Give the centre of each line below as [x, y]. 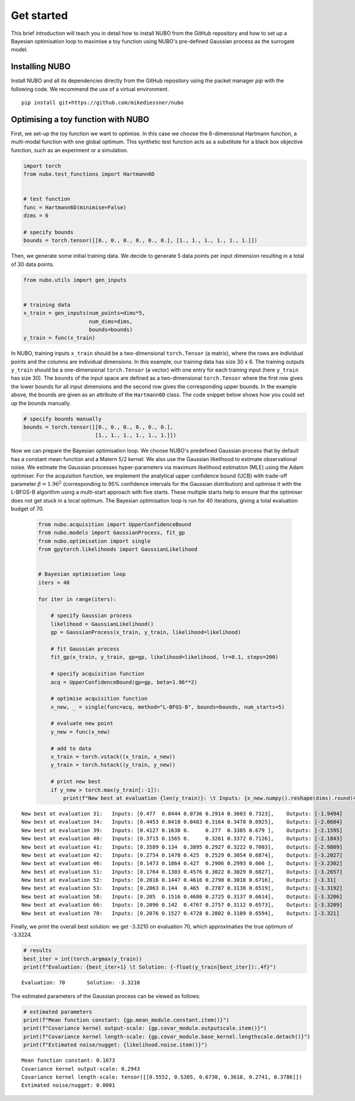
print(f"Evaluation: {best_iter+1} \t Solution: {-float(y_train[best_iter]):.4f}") [150, 967]
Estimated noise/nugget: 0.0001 [68, 1085]
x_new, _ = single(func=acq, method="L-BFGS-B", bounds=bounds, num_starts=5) [168, 707]
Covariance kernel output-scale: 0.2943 [81, 1069]
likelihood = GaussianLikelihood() [102, 624]
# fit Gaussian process [85, 649]
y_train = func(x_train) [59, 338]
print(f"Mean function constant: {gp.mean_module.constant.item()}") [126, 1020]
